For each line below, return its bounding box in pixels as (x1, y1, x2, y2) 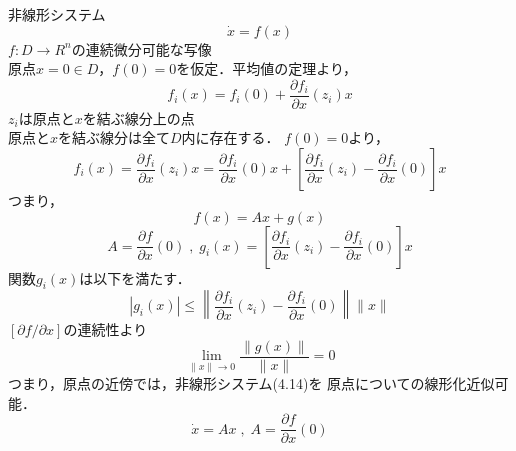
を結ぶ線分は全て (58, 127, 171, 148)
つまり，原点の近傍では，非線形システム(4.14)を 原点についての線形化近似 (8, 373, 495, 394)
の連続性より (63, 319, 148, 340)
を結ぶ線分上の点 (82, 107, 195, 128)
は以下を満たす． (79, 267, 191, 288)
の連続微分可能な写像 (71, 38, 212, 59)
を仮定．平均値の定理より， (176, 58, 358, 79)
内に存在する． (181, 127, 280, 148)
